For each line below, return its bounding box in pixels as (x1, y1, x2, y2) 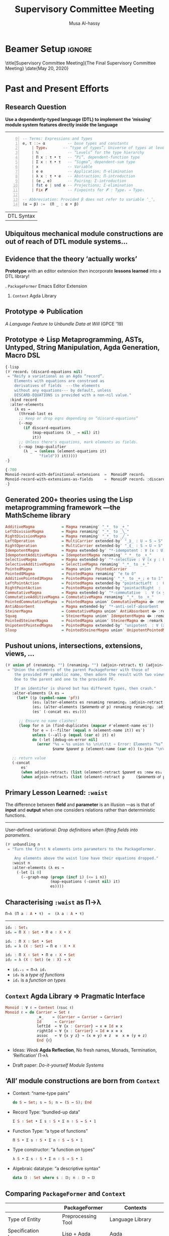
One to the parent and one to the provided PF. (14, 676, 116, 682)
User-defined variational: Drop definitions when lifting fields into (5, 827, 138, 833)
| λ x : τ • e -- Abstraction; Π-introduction (31, 173, 135, 178)
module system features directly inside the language (5, 121, 118, 128)
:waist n (12, 860, 30, 866)
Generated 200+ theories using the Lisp (5, 495, 133, 504)
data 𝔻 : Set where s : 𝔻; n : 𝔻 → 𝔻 (12, 1176, 95, 1181)
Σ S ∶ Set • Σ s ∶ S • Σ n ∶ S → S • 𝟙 (12, 1119, 97, 1124)
